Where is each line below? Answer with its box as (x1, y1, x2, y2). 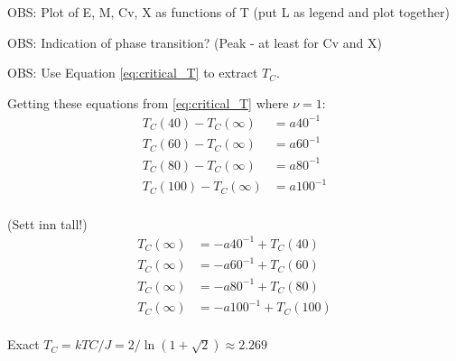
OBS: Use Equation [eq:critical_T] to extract (7, 63, 258, 82)
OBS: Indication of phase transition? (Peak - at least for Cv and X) (7, 32, 382, 51)
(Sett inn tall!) (7, 214, 88, 233)
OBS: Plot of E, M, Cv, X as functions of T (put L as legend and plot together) (7, 3, 450, 21)
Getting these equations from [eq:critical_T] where (7, 93, 289, 112)
